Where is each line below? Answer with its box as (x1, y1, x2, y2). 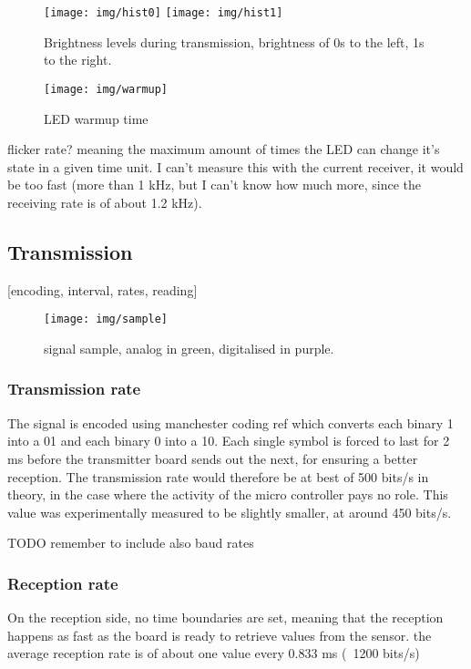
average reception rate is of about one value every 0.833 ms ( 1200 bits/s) (7, 643, 420, 663)
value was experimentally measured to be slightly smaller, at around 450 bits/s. (7, 502, 452, 521)
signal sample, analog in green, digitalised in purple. (44, 338, 334, 357)
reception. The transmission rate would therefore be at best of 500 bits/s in (7, 467, 429, 486)
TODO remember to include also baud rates (7, 533, 254, 552)
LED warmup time (44, 108, 148, 128)
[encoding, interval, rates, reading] (7, 280, 198, 299)
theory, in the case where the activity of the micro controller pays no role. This (7, 485, 448, 504)
